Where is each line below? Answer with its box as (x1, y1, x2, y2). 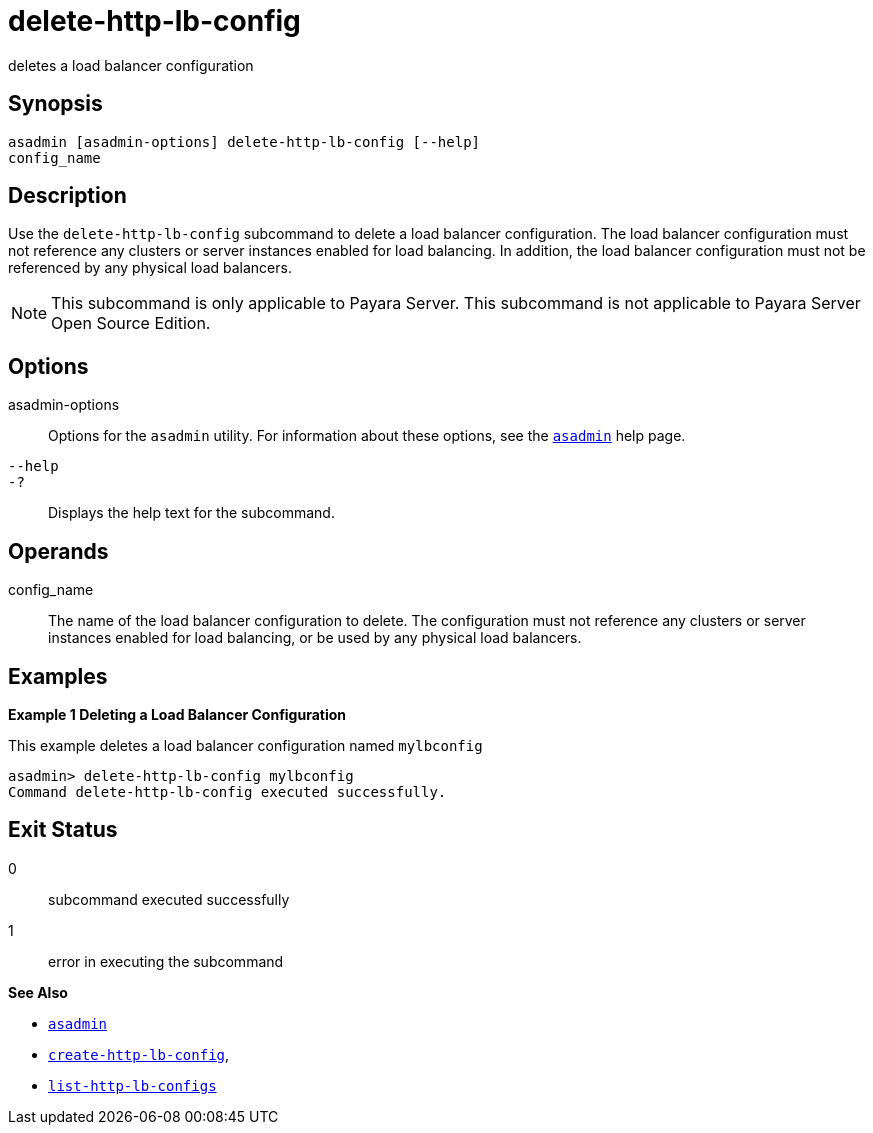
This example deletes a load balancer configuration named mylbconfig (8, 736, 483, 754)
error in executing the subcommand (48, 952, 284, 970)
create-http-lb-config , (48, 1045, 230, 1063)
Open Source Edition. (51, 313, 211, 334)
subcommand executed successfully (48, 890, 290, 908)
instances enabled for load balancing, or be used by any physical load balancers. (48, 629, 582, 647)
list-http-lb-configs (48, 1077, 217, 1094)
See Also (8, 983, 68, 1001)
